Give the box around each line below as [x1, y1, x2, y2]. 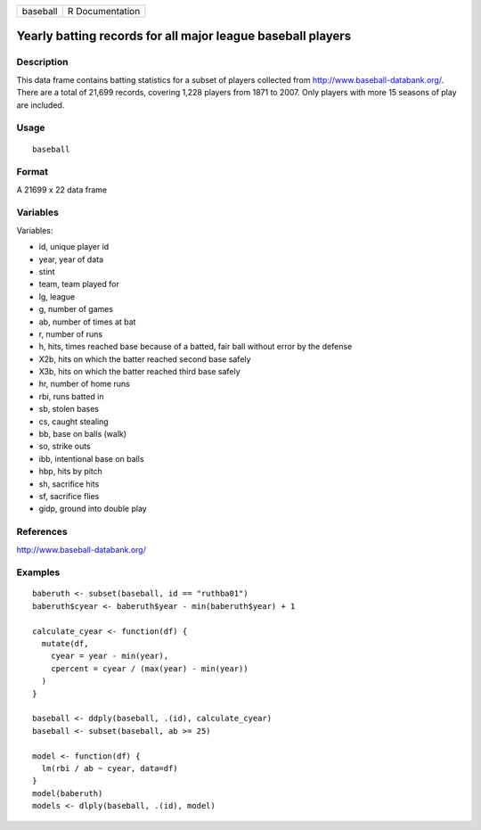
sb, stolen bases [38, 404, 100, 415]
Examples [16, 566, 61, 579]
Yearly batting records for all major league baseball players [16, 29, 352, 44]
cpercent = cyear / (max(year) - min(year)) [50, 663, 249, 673]
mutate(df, [41, 638, 89, 649]
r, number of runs [38, 328, 102, 339]
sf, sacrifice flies [38, 490, 100, 501]
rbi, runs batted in [38, 390, 104, 401]
